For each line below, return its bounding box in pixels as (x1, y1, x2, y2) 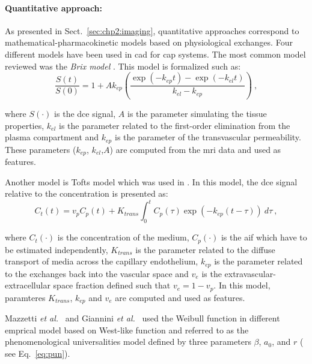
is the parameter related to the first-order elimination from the (59, 119, 290, 131)
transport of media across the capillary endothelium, (5, 255, 198, 267)
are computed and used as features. (115, 291, 245, 303)
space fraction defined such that (53, 279, 171, 291)
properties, (5, 119, 44, 131)
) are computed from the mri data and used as (109, 143, 281, 155)
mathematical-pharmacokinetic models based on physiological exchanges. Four (5, 36, 293, 49)
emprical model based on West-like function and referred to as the (5, 323, 249, 336)
